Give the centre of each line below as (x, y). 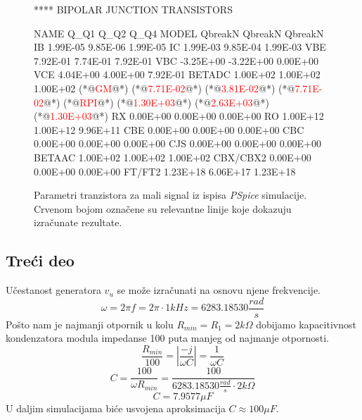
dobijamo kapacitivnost (306, 324)
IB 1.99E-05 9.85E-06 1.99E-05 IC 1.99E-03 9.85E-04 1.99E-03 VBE (180, 47)
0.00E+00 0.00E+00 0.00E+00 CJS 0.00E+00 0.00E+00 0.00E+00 (177, 143)
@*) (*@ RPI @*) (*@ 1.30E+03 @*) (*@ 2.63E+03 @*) (156, 102)
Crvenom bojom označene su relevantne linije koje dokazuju (163, 208)
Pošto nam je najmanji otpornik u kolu (90, 324)
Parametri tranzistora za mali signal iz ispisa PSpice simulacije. (170, 195)
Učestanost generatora (53, 290)
